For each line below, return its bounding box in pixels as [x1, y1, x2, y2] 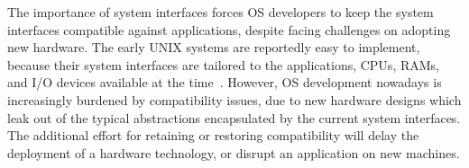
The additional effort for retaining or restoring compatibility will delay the [7, 126, 419, 145]
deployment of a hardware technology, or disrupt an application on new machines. [7, 143, 460, 162]
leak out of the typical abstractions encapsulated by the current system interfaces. [7, 108, 461, 127]
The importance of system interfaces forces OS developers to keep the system [7, 3, 434, 21]
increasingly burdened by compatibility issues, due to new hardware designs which [7, 90, 462, 109]
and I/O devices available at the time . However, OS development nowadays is [7, 73, 442, 92]
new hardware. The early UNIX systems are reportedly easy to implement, [7, 38, 420, 57]
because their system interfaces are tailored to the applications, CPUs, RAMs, [7, 55, 439, 74]
